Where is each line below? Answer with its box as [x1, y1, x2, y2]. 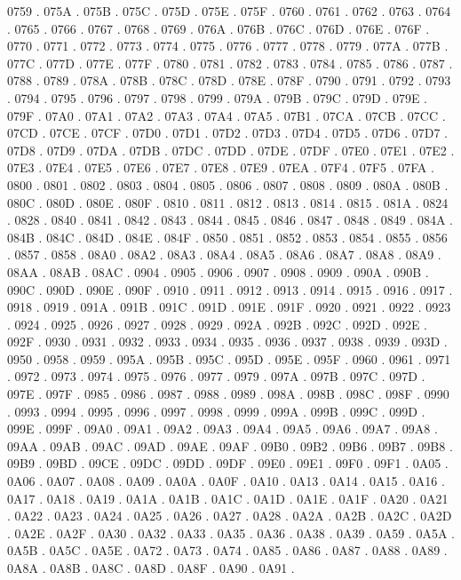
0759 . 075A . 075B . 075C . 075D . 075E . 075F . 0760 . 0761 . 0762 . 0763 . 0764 [7, 2, 451, 20]
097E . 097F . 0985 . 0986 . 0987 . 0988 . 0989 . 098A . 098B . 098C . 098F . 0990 [7, 385, 449, 403]
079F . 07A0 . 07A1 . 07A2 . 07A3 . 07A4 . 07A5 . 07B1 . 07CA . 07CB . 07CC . [7, 106, 446, 124]
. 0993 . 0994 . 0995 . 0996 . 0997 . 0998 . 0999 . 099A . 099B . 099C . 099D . [7, 401, 425, 420]
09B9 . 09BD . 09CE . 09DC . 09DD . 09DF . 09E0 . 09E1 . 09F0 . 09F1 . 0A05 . [7, 454, 449, 473]
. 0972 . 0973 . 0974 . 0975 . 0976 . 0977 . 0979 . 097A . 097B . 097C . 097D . [7, 367, 425, 385]
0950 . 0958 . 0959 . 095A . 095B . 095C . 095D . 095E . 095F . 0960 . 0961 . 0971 [7, 349, 451, 368]
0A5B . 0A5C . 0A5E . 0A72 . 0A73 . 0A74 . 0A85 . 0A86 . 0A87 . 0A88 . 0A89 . [7, 541, 448, 560]
